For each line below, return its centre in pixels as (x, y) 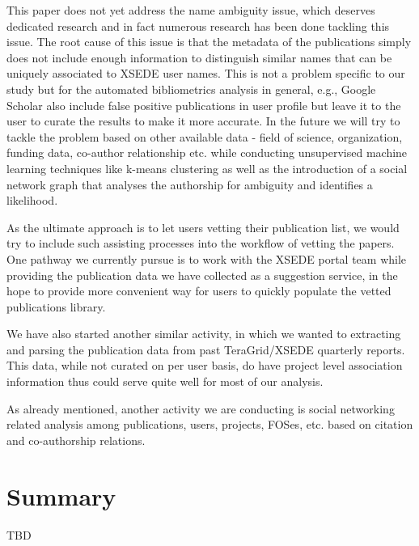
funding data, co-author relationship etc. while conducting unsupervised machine (207, 152)
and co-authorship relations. (76, 440)
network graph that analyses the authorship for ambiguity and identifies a (190, 184)
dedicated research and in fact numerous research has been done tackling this (198, 25)
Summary (61, 495)
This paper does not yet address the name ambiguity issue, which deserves (191, 10)
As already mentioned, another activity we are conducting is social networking (201, 408)
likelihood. (32, 200)
